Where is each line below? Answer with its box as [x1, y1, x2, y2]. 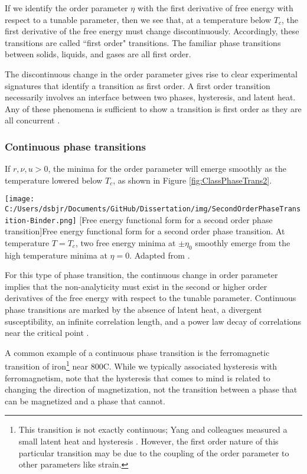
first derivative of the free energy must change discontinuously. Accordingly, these [5, 25, 299, 37]
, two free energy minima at [75, 236, 176, 249]
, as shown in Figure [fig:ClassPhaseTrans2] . [113, 174, 272, 186]
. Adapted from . [129, 249, 190, 261]
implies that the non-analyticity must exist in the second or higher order [5, 280, 267, 292]
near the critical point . [5, 326, 89, 339]
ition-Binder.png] [5, 216, 77, 225]
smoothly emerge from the [195, 236, 290, 249]
